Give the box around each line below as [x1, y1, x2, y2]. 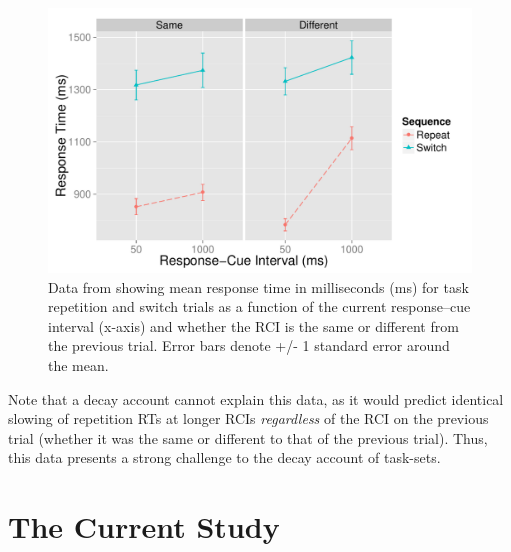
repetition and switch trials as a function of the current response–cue [48, 296, 471, 317]
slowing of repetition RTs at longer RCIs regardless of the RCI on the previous [8, 408, 489, 429]
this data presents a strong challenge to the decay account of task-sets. [8, 447, 441, 468]
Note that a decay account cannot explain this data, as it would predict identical [8, 388, 504, 409]
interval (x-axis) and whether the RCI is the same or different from [48, 315, 459, 336]
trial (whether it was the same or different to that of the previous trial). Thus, [8, 427, 488, 448]
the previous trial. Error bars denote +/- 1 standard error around [48, 335, 450, 356]
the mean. [48, 354, 109, 375]
